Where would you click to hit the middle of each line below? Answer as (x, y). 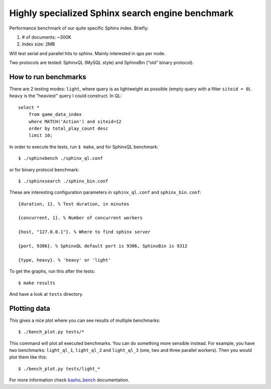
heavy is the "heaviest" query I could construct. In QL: (66, 96)
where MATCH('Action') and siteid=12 (75, 121)
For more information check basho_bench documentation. (70, 380)
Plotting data (30, 308)
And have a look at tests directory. (46, 294)
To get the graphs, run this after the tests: (52, 271)
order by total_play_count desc (68, 128)
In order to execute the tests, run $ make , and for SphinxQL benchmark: (84, 147)
